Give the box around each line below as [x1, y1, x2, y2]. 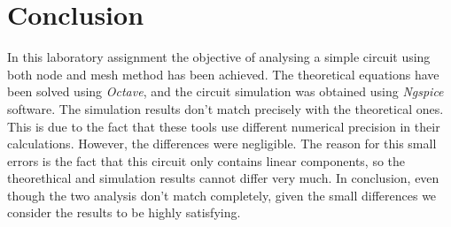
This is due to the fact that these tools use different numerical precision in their [7, 117, 440, 135]
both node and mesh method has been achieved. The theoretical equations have [7, 64, 439, 83]
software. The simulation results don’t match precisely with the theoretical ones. [7, 99, 444, 117]
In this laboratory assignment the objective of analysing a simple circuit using [7, 48, 431, 66]
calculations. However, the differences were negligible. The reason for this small [7, 134, 437, 153]
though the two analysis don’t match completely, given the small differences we [7, 185, 437, 204]
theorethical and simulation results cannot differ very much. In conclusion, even [7, 169, 439, 187]
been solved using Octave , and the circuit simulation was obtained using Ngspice [7, 82, 444, 101]
